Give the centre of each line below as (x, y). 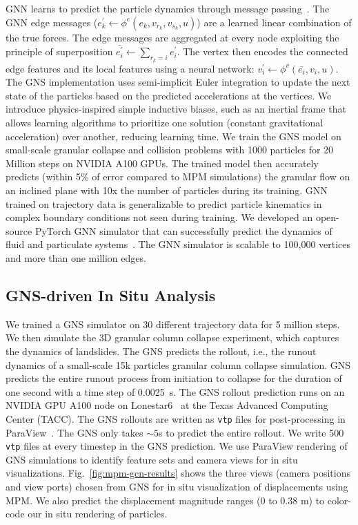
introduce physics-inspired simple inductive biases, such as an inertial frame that (176, 109)
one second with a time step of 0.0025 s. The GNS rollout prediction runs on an (175, 391)
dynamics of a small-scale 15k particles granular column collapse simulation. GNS (178, 364)
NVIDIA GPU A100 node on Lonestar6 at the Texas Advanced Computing (167, 405)
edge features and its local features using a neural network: (130, 68)
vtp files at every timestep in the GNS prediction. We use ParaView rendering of (177, 446)
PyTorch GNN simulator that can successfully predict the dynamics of (183, 230)
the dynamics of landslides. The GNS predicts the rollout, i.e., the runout (161, 351)
